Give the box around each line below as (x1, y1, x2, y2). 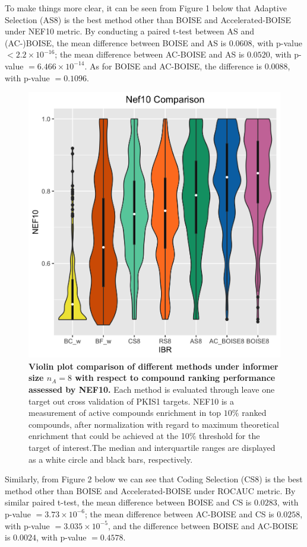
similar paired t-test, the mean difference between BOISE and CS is (5, 496, 252, 508)
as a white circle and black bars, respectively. (29, 453, 193, 465)
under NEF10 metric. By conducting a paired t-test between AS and (5, 25, 254, 37)
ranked (242, 406, 267, 419)
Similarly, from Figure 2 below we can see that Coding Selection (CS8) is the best (5, 473, 303, 485)
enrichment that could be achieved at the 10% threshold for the (29, 430, 260, 442)
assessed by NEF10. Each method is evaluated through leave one (29, 383, 275, 395)
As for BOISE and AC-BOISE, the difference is (90, 59, 262, 72)
